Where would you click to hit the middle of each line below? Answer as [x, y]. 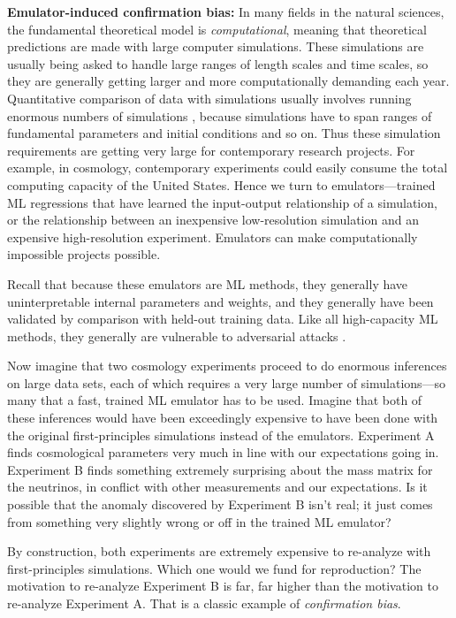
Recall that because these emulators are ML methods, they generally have [208, 283]
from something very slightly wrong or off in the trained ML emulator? [199, 521]
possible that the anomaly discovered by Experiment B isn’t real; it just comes [220, 504]
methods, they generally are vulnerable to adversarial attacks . [177, 336]
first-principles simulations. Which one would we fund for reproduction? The [214, 568]
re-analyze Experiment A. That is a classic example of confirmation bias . [204, 603]
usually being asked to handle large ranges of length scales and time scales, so [218, 63]
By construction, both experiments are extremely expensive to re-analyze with [219, 551]
